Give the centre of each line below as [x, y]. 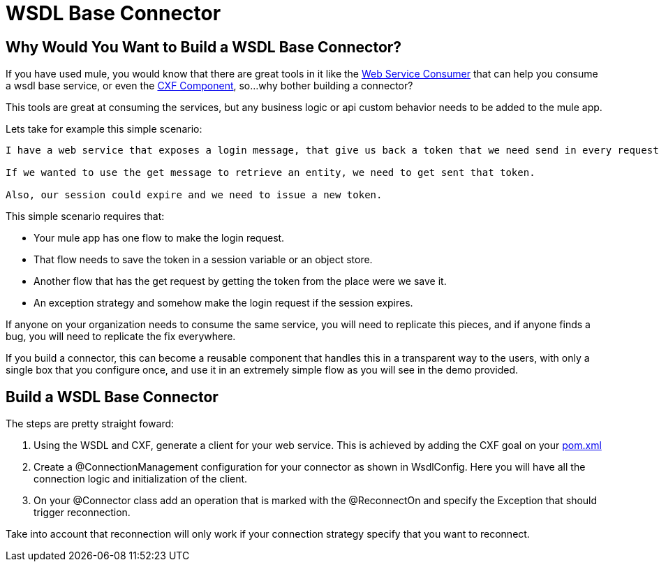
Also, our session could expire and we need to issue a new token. [194, 195]
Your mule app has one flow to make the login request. [159, 238]
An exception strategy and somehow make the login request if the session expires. [223, 303]
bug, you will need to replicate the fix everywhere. [121, 337]
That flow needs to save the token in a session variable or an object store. [203, 260]
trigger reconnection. [82, 513]
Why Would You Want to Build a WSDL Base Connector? [204, 47]
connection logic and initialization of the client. [141, 479]
